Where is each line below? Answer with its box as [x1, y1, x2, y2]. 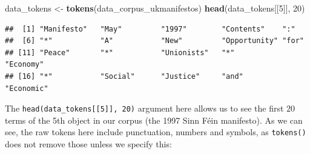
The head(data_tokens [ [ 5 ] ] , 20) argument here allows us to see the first [5, 102, 284, 115]
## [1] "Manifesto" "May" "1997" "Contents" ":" [5, 24, 295, 33]
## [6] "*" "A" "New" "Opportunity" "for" [5, 36, 304, 45]
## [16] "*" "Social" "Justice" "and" [5, 72, 243, 81]
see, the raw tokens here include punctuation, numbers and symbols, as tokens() [5, 126, 306, 138]
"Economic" [5, 84, 48, 93]
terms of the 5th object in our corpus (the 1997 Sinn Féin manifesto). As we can [5, 113, 303, 126]
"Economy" [5, 60, 44, 69]
